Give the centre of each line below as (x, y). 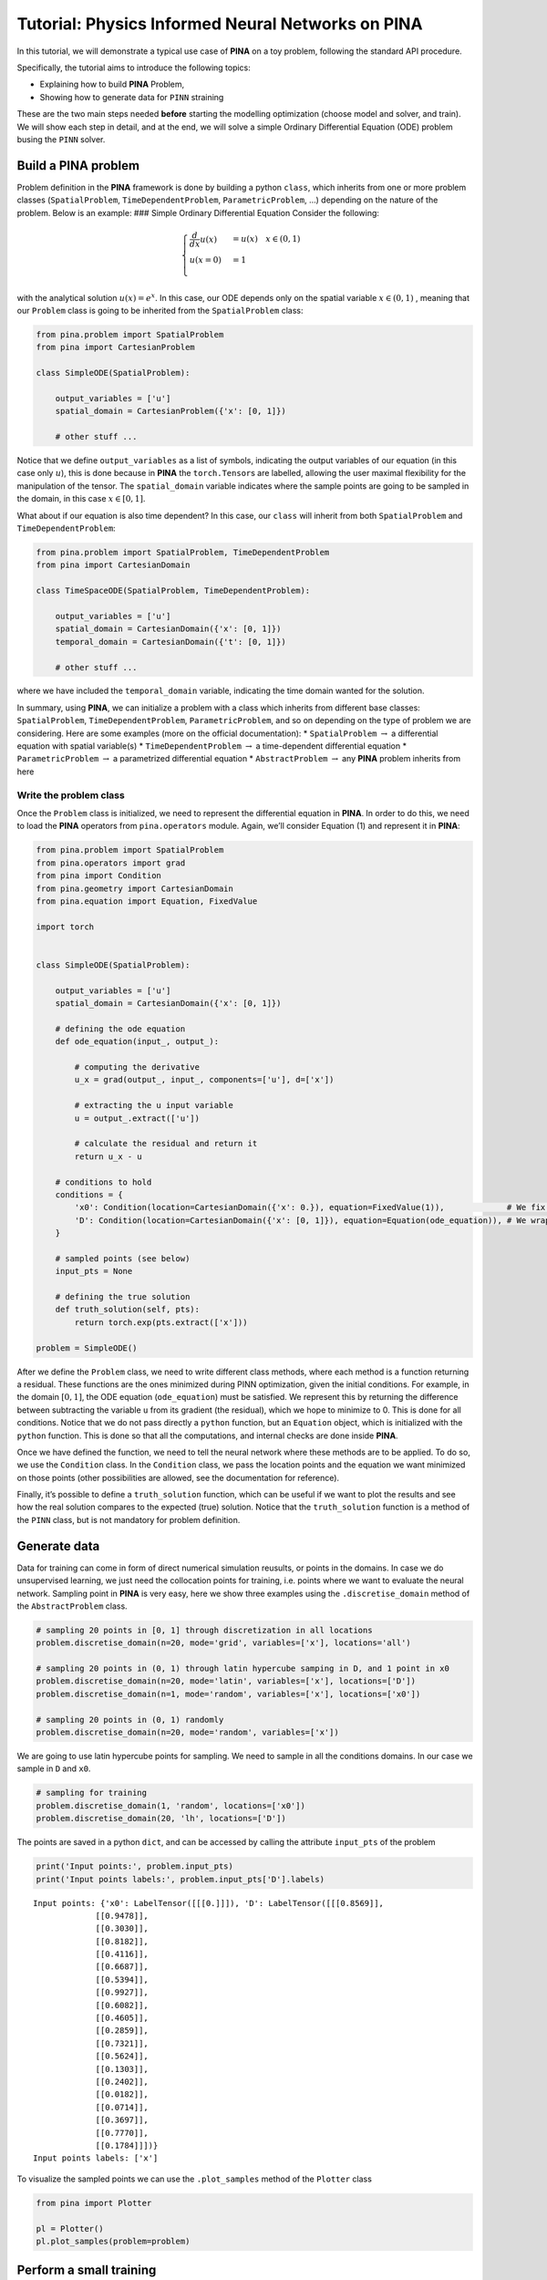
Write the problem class (71, 795)
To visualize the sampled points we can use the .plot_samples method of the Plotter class (195, 2179)
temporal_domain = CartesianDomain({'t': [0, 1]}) (170, 642)
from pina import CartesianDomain (113, 565)
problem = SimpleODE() (87, 1348)
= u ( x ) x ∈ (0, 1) (267, 239)
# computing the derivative (137, 1067)
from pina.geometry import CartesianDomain (135, 888)
